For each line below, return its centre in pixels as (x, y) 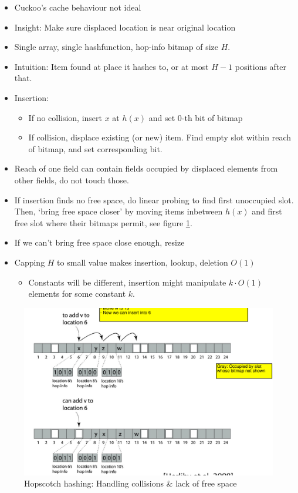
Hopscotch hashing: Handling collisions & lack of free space (131, 483)
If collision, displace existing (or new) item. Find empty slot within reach (160, 137)
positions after (261, 66)
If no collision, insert (65, 117)
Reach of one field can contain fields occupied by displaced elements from (146, 168)
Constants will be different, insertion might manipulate (127, 282)
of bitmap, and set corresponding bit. (95, 148)
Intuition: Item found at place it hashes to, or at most (111, 66)
